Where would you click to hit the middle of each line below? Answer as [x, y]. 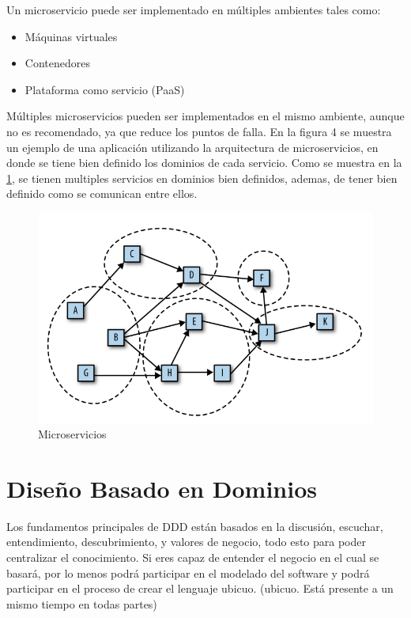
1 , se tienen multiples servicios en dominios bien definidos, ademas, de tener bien [202, 178]
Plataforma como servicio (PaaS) [105, 89]
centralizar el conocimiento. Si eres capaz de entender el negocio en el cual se [193, 557]
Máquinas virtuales [71, 36]
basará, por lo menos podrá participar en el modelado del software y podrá [188, 573]
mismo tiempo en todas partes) [82, 603]
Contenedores [57, 63]
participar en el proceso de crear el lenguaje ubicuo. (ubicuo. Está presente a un [200, 588]
